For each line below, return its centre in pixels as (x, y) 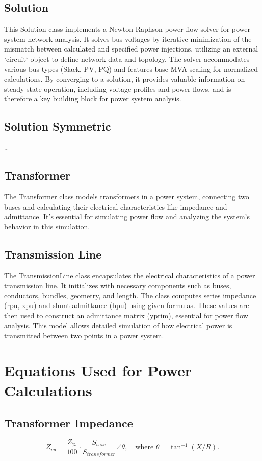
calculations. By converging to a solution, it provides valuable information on (125, 79)
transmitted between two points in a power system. (84, 335)
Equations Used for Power (98, 370)
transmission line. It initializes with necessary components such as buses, (118, 285)
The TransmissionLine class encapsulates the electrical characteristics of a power (130, 275)
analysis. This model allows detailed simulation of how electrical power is (118, 325)
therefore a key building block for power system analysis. (93, 99)
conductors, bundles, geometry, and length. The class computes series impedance (130, 295)
